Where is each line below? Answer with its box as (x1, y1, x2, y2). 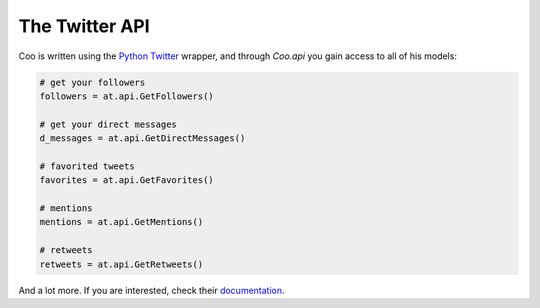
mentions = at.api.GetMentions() (39, 216, 204, 228)
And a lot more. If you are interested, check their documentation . (18, 284, 285, 296)
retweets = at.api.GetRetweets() (39, 258, 204, 270)
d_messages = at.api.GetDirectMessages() (39, 133, 246, 144)
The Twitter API (18, 15, 150, 37)
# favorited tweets (39, 160, 135, 172)
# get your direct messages (39, 118, 177, 130)
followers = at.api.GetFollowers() (39, 90, 214, 102)
